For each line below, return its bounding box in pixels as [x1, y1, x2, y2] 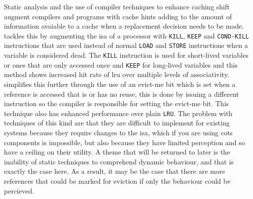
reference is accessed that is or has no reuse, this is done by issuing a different [4, 88, 239, 99]
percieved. [4, 185, 35, 196]
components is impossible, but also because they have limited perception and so [4, 137, 245, 147]
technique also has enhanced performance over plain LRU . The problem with [4, 108, 233, 118]
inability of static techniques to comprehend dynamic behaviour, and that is [4, 156, 234, 166]
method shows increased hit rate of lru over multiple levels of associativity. [4, 69, 229, 80]
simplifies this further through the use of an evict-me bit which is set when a [4, 79, 236, 89]
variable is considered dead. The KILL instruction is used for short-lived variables [4, 50, 249, 60]
